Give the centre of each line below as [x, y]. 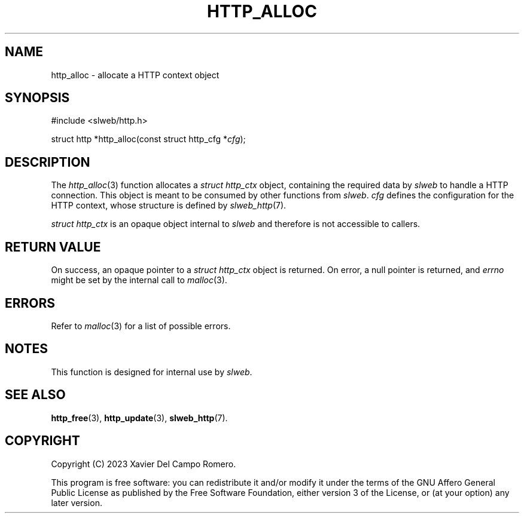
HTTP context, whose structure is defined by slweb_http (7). [169, 206]
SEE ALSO [35, 395]
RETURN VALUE [53, 247]
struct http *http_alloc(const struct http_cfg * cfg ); [148, 139]
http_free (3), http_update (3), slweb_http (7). [139, 418]
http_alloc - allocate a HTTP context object [135, 75]
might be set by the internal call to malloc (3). [139, 280]
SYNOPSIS [37, 98]
